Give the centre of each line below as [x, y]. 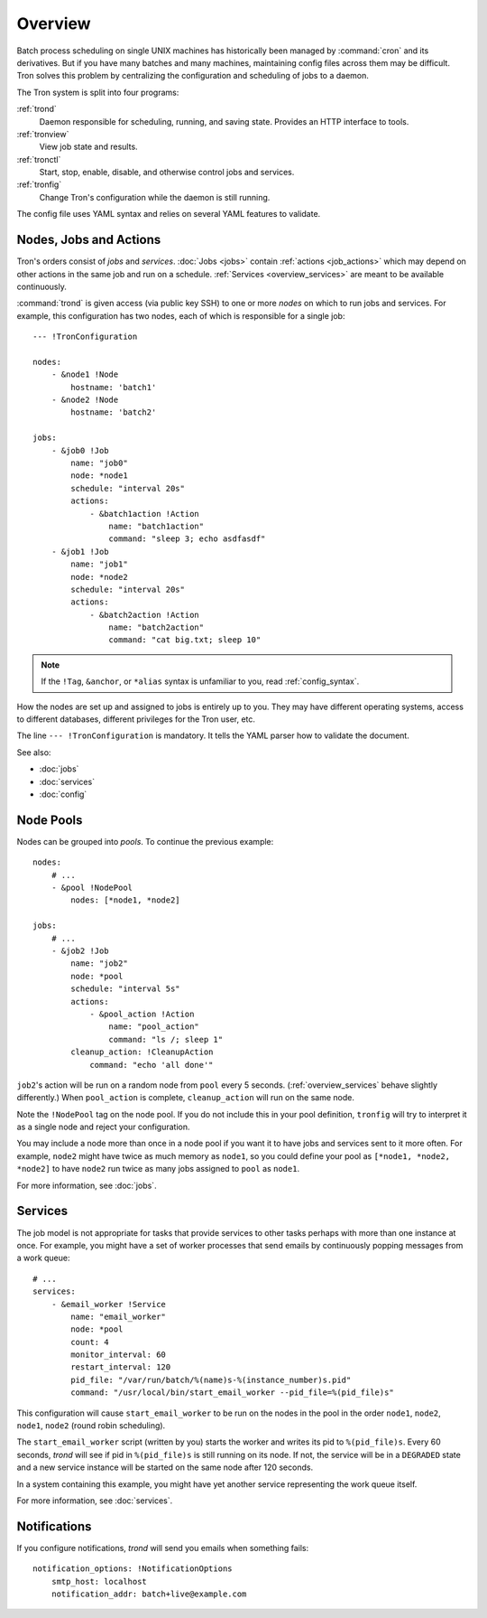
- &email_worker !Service [109, 1304]
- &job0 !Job [80, 450]
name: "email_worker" [119, 1316]
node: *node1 [99, 476]
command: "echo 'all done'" [152, 1065]
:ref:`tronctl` [39, 159]
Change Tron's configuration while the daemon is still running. [155, 197]
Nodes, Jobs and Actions [89, 240]
